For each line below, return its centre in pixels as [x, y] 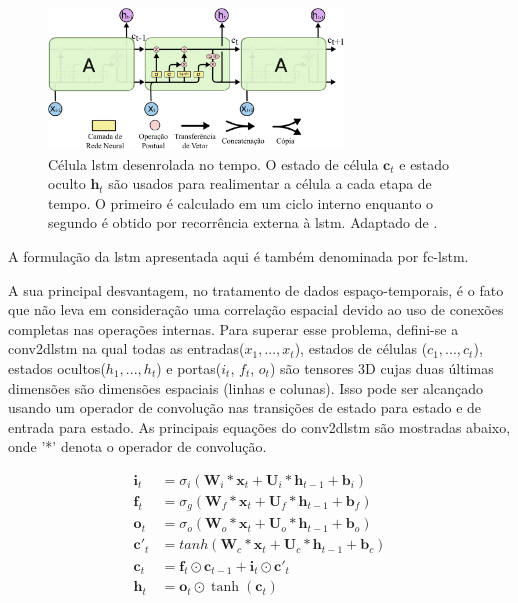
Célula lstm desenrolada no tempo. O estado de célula [213, 163]
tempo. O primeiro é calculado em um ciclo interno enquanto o [241, 202]
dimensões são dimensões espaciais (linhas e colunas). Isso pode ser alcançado [245, 387]
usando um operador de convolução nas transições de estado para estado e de [245, 407]
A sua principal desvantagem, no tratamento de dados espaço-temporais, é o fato [256, 289]
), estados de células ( [361, 348]
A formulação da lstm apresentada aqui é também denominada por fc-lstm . [238, 255]
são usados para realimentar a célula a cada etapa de [270, 183]
